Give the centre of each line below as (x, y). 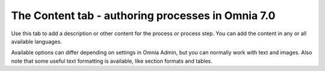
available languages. (37, 41)
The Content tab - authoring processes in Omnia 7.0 (143, 16)
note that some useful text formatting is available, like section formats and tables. (112, 61)
